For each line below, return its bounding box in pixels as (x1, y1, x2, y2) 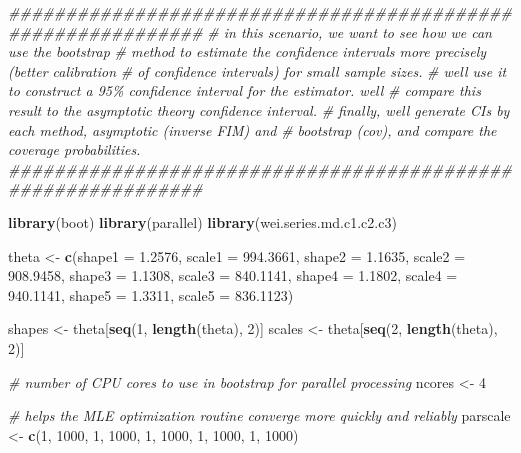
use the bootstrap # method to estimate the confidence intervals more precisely (8, 41, 487, 62)
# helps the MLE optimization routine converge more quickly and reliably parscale (8, 405, 511, 426)
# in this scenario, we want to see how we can (207, 21, 492, 42)
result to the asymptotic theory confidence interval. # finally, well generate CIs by (8, 99, 510, 120)
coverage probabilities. (8, 139, 141, 160)
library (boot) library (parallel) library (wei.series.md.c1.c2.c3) (8, 211, 397, 232)
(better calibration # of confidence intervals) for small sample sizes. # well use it (8, 60, 507, 81)
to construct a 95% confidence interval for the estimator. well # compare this (8, 80, 481, 101)
